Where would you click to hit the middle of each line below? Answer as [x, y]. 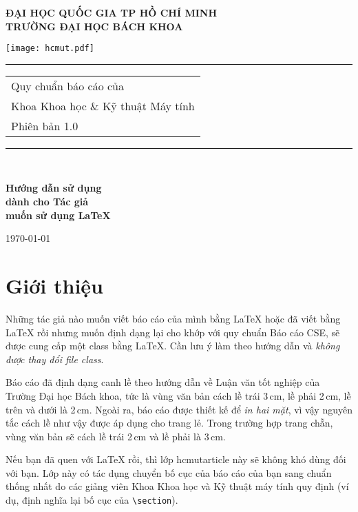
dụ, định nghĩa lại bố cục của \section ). [92, 500]
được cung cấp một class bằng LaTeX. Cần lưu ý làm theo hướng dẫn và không [173, 346]
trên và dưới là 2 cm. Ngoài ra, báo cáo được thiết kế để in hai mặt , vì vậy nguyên [179, 409]
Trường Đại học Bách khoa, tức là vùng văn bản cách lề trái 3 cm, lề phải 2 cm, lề [178, 395]
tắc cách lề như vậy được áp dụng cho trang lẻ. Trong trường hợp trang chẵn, [169, 423]
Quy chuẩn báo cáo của [68, 85]
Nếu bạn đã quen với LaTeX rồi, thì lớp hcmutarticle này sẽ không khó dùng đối [176, 459]
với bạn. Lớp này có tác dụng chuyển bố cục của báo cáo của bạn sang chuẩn [169, 472]
